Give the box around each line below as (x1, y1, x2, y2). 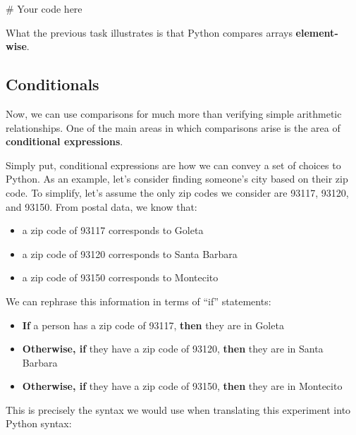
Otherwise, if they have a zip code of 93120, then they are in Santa (22, 341, 324, 356)
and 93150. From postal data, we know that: (6, 199, 197, 214)
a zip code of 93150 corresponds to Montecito (22, 270, 219, 285)
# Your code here (6, 1, 82, 16)
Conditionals (6, 73, 99, 95)
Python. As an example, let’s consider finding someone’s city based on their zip (6, 171, 348, 186)
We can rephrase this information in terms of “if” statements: (6, 293, 271, 308)
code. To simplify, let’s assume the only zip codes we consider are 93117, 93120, (6, 185, 349, 200)
